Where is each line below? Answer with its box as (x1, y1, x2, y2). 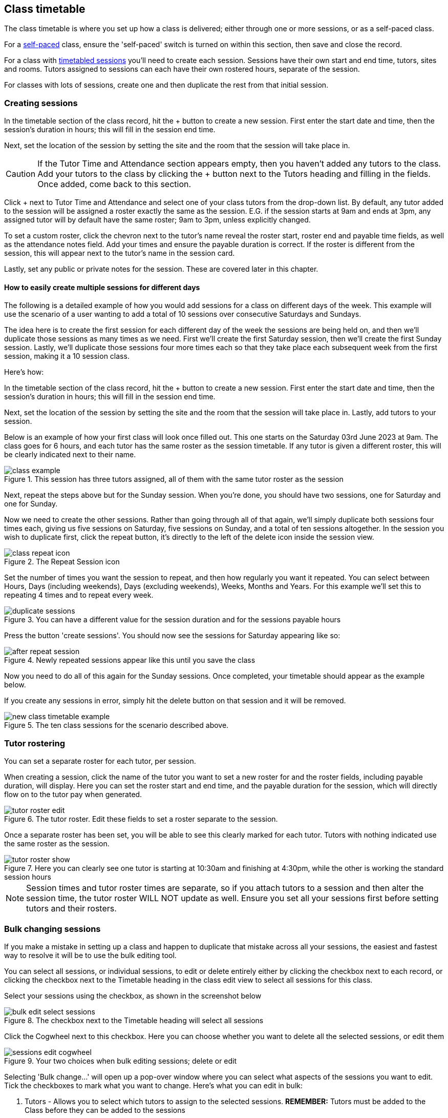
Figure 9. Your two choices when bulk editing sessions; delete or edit (4, 1056, 237, 1065)
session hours (4, 872, 51, 882)
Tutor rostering (4, 738, 66, 748)
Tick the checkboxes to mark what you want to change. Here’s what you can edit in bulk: (4, 1081, 303, 1090)
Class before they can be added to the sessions (25, 1105, 185, 1114)
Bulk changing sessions (4, 923, 101, 934)
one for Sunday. (4, 499, 58, 509)
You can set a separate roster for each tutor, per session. (4, 757, 196, 766)
